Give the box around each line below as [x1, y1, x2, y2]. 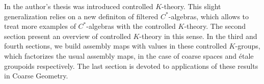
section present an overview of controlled [4, 30, 131, 41]
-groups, [235, 40, 260, 51]
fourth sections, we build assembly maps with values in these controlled [4, 40, 227, 51]
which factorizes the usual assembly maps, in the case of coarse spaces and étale [4, 50, 254, 61]
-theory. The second [184, 21, 246, 31]
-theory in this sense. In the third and [139, 30, 257, 41]
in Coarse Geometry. [4, 70, 68, 81]
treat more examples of [4, 21, 76, 31]
